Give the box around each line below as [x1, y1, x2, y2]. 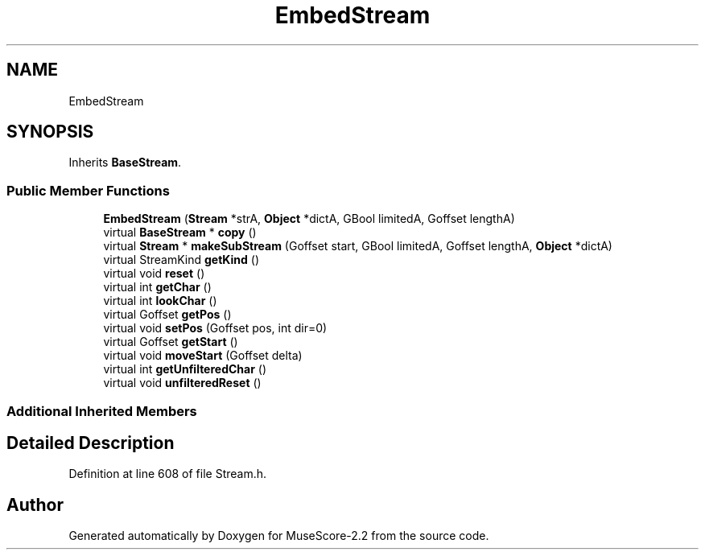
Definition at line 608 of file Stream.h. [68, 467, 267, 481]
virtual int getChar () [103, 280, 212, 294]
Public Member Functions [6, 182, 170, 199]
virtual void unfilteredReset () [103, 376, 262, 390]
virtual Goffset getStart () [103, 335, 238, 349]
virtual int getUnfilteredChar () [103, 362, 267, 377]
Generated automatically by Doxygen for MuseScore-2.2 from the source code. [68, 529, 489, 543]
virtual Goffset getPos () [103, 307, 232, 322]
